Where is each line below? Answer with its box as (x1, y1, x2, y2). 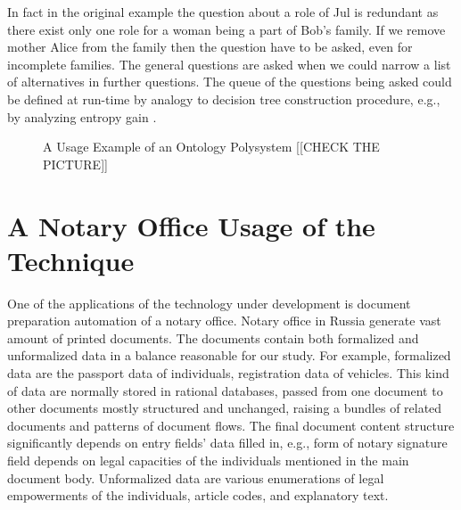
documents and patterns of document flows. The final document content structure (7, 415, 455, 434)
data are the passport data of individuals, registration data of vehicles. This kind (7, 364, 449, 382)
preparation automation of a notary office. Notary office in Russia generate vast (7, 311, 441, 330)
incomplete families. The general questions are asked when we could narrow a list (7, 54, 451, 73)
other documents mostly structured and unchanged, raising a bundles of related (7, 399, 442, 417)
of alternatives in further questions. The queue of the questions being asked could (7, 72, 452, 91)
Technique (7, 242, 135, 278)
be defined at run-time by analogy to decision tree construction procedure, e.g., (7, 89, 440, 108)
